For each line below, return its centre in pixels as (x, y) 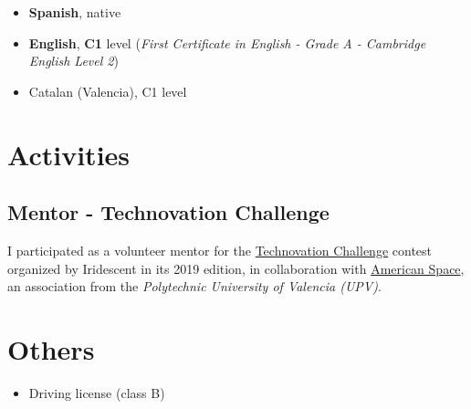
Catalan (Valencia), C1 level (108, 91)
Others (51, 348)
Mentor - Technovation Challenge (168, 212)
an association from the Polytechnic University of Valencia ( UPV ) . (194, 286)
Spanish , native (75, 12)
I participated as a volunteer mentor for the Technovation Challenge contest (220, 250)
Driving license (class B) (97, 392)
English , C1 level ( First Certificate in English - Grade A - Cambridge (227, 42)
